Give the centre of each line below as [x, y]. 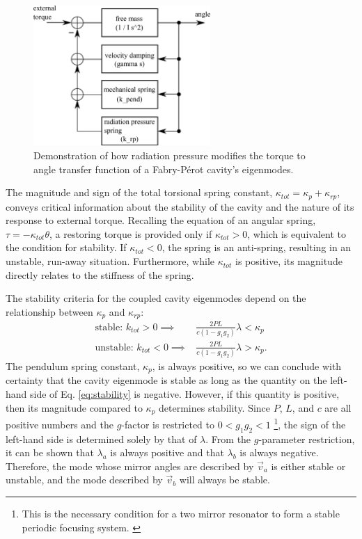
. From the [228, 439]
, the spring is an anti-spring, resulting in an [257, 247]
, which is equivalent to [297, 233]
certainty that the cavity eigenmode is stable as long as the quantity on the [166, 380]
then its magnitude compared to [74, 407]
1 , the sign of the [310, 423]
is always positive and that [167, 452]
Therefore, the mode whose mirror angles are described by [130, 466]
